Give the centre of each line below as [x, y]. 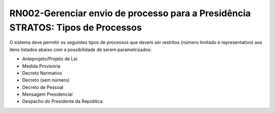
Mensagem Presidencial [47, 94]
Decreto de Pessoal [43, 87]
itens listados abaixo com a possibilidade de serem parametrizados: [81, 49]
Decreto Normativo [42, 73]
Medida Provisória [41, 66]
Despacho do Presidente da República [62, 101]
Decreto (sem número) [46, 80]
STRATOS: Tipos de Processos [76, 27]
